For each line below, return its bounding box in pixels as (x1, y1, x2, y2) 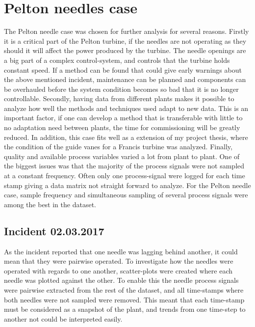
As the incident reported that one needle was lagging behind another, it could (4, 246, 238, 256)
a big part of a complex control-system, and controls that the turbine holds (4, 54, 230, 65)
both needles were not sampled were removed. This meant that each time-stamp (4, 294, 245, 304)
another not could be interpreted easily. (4, 313, 123, 324)
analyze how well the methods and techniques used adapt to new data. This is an (4, 103, 249, 113)
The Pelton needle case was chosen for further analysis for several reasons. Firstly (4, 26, 249, 36)
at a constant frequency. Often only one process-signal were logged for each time (4, 170, 245, 181)
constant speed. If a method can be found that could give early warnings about (4, 64, 242, 75)
